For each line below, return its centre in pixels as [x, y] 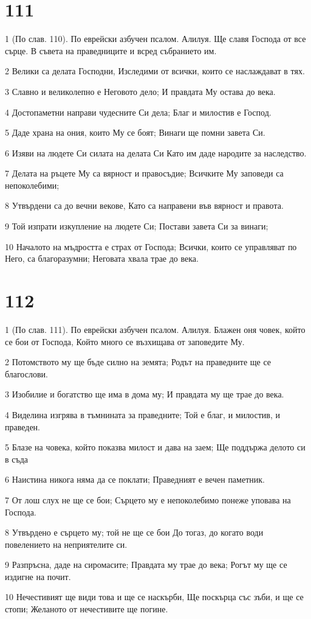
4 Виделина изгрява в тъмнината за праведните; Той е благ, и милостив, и [142, 414]
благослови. [26, 373]
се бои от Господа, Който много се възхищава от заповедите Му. [125, 341]
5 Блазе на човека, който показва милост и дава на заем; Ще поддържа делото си [155, 447]
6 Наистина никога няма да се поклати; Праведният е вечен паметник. [135, 479]
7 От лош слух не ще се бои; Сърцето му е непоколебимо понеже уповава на [148, 499]
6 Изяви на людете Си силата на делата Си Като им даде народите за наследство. [156, 152]
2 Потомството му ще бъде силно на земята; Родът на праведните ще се [138, 362]
